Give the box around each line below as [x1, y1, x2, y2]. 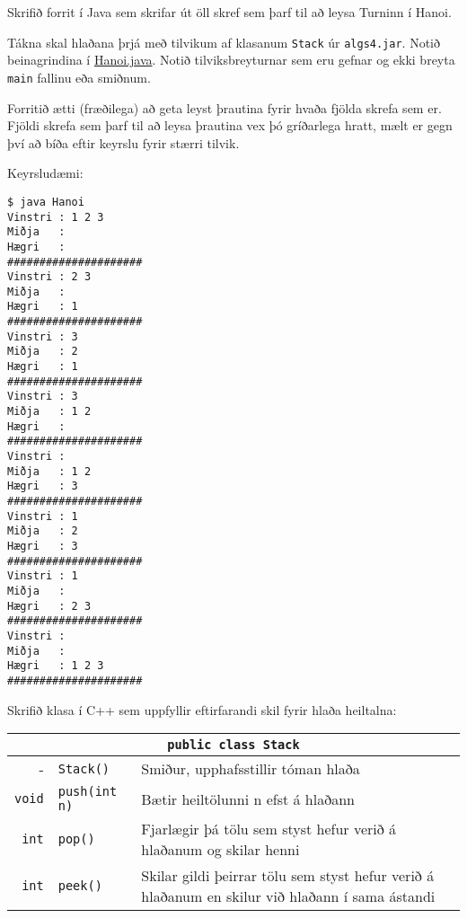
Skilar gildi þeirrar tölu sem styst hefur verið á [141, 865, 435, 887]
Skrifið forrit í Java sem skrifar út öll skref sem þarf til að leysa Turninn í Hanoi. [7, 3, 452, 21]
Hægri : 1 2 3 [7, 659, 104, 673]
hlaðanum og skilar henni [141, 839, 300, 861]
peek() [57, 878, 102, 894]
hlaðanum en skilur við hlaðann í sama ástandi [141, 886, 436, 907]
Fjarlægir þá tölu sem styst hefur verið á [141, 818, 397, 840]
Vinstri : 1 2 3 [7, 210, 104, 224]
